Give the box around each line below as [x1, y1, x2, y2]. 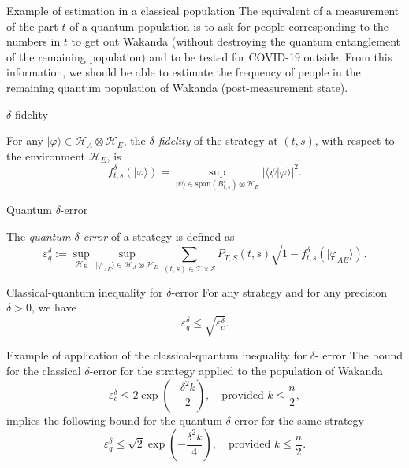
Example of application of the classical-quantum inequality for [6, 347, 307, 363]
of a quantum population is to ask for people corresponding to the [69, 17, 389, 34]
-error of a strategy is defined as [79, 227, 235, 244]
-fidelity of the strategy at [154, 132, 278, 149]
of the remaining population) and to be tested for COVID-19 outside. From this [6, 48, 392, 64]
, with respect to [314, 132, 395, 149]
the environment [6, 147, 85, 164]
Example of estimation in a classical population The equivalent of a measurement [6, 2, 400, 18]
